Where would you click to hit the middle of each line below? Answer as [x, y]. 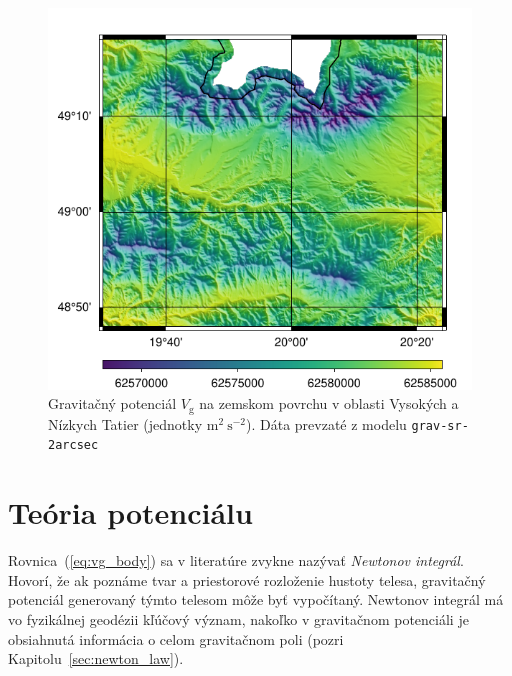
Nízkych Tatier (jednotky [125, 423]
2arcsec [73, 445]
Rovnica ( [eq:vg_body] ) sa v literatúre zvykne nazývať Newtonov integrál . [236, 560]
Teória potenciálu [130, 512]
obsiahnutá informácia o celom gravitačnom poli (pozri [176, 638]
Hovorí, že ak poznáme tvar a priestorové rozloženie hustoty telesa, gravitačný [247, 579]
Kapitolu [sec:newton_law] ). [96, 658]
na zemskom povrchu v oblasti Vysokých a [329, 403]
